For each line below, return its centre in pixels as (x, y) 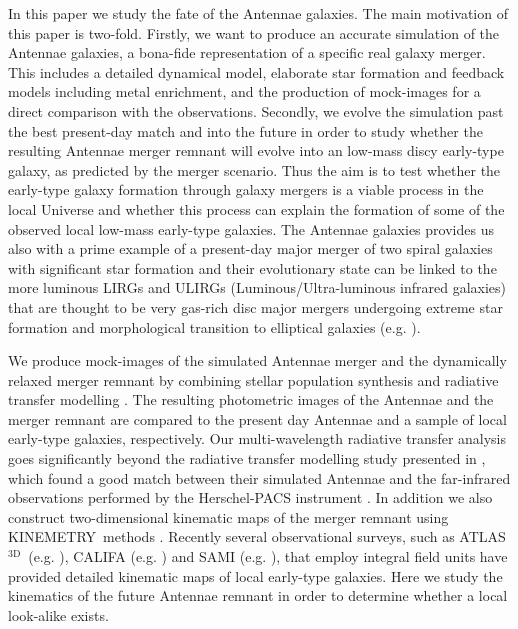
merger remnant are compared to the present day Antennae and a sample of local (257, 418)
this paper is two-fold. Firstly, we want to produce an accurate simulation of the (254, 32)
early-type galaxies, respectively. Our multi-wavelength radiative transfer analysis (257, 438)
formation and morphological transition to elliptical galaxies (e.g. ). (214, 326)
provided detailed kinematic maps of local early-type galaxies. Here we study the (255, 575)
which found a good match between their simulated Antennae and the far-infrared (259, 477)
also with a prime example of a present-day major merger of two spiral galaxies (250, 248)
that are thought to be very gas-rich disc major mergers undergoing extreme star (255, 306)
